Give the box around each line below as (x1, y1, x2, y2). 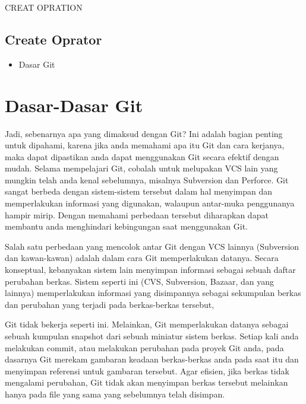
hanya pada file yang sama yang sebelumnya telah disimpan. (5, 387, 225, 400)
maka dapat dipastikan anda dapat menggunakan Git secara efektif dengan (5, 150, 279, 163)
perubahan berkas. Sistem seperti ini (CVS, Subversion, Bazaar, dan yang (5, 275, 275, 287)
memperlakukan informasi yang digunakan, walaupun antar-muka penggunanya (5, 197, 295, 209)
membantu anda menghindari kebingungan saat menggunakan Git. (5, 220, 248, 233)
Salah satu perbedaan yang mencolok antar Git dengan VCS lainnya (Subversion (5, 240, 299, 252)
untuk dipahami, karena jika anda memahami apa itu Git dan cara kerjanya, (5, 139, 285, 151)
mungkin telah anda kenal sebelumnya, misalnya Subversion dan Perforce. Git (5, 173, 289, 186)
